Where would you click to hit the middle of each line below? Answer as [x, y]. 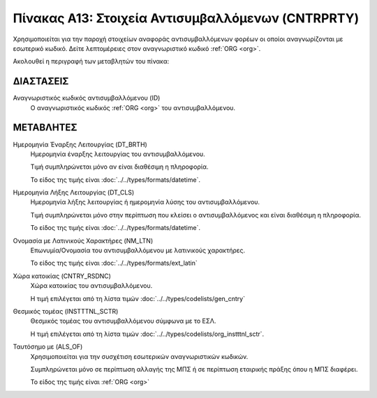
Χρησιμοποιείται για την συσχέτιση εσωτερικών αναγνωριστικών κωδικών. [139, 356]
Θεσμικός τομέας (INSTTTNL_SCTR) [66, 311]
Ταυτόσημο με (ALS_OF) [48, 347]
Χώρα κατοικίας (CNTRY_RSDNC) [62, 276]
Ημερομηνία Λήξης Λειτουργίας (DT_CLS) [74, 192]
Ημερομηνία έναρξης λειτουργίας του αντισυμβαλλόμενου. [118, 154]
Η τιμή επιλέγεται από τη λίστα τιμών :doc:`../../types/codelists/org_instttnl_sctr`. [147, 334]
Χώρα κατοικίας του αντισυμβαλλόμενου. [91, 286]
